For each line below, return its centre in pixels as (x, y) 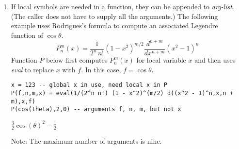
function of (27, 35)
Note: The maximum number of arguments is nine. (86, 141)
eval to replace (32, 69)
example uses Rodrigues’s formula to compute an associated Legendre (114, 25)
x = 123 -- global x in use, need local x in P (89, 85)
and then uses (215, 60)
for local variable (161, 60)
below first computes (77, 60)
